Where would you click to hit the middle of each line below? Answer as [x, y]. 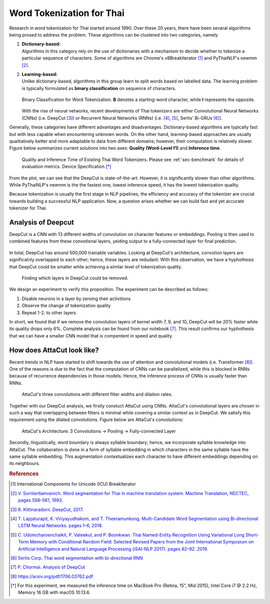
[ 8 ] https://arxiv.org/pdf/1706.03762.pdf [52, 576]
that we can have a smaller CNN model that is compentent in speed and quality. [91, 335]
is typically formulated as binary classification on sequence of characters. [99, 88]
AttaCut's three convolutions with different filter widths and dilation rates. [97, 394]
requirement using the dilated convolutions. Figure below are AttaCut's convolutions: [96, 419]
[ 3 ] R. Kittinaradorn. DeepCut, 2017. [47, 509]
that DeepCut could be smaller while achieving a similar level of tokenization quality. [96, 266]
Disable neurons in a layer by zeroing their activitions [76, 298]
